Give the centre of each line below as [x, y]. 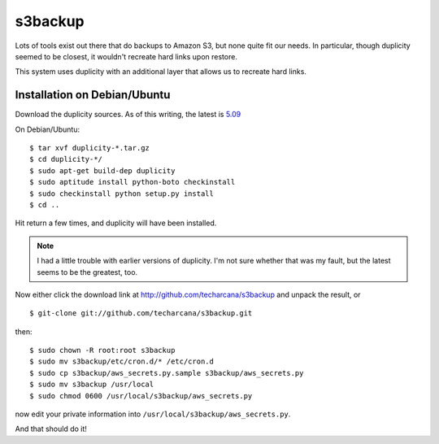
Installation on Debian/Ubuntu [93, 95]
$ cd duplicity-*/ [66, 159]
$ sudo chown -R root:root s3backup [102, 350]
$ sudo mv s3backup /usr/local [92, 385]
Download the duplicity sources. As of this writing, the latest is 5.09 [128, 115]
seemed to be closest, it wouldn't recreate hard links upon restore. [126, 56]
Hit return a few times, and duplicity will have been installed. [116, 223]
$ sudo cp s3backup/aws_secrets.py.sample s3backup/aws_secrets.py [167, 373]
